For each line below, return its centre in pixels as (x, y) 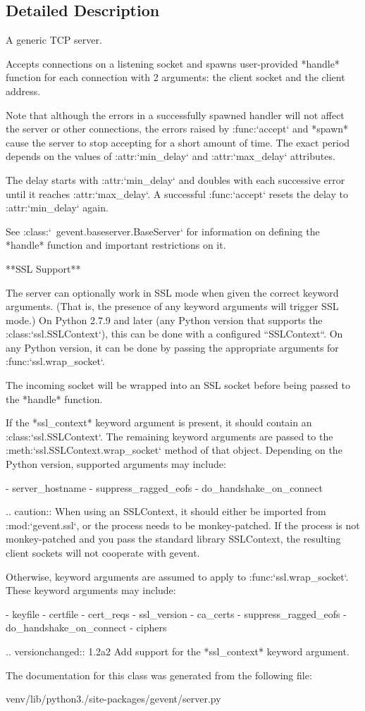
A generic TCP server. (54, 40)
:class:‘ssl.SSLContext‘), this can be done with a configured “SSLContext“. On (174, 334)
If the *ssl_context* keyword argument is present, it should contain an (159, 422)
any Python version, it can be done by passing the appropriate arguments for (172, 347)
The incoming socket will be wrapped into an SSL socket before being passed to (178, 385)
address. (23, 91)
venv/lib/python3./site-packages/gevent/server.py (113, 699)
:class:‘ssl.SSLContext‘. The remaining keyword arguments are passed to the (169, 436)
